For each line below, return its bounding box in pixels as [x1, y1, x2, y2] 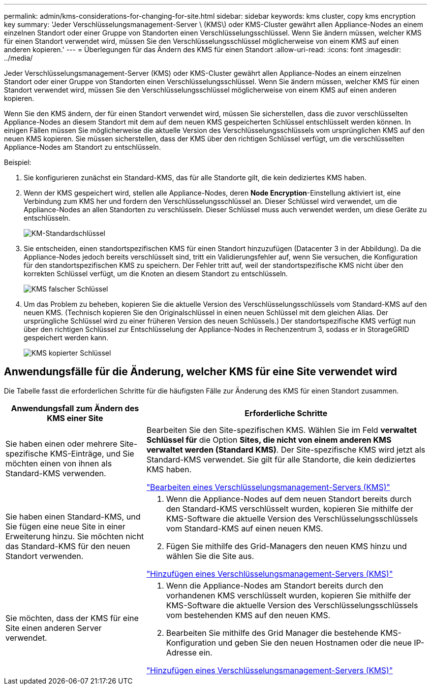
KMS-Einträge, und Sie [50, 448, 134, 459]
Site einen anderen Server [5, 623, 102, 633]
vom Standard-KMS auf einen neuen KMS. [166, 523, 323, 533]
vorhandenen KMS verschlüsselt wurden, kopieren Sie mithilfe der [166, 590, 411, 600]
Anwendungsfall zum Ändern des [11, 403, 139, 413]
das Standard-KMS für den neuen [5, 541, 130, 551]
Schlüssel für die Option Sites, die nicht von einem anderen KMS [146, 434, 392, 445]
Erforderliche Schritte [245, 408, 328, 418]
